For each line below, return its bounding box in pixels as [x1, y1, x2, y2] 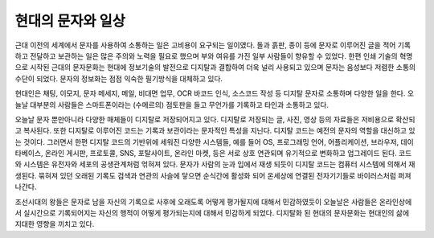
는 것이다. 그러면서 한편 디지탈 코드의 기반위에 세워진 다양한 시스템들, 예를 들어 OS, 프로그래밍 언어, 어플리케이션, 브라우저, [14, 137, 399, 146]
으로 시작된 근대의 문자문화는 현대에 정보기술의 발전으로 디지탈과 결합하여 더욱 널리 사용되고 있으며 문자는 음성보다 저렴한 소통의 [14, 63, 416, 72]
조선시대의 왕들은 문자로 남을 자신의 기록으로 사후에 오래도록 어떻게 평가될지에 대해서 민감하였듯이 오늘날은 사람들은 [14, 197, 378, 207]
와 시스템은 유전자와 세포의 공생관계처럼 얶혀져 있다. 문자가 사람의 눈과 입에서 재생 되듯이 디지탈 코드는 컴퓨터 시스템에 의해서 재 [14, 159, 416, 169]
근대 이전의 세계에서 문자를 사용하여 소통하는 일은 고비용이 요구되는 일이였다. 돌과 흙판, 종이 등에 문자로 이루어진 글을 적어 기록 [14, 40, 411, 50]
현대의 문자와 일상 [14, 12, 126, 30]
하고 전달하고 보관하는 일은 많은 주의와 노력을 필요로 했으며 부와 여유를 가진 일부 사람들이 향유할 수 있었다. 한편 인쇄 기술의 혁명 [14, 51, 413, 60]
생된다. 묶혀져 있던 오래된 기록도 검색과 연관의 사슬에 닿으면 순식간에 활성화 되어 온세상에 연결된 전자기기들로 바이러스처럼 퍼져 [14, 170, 411, 180]
